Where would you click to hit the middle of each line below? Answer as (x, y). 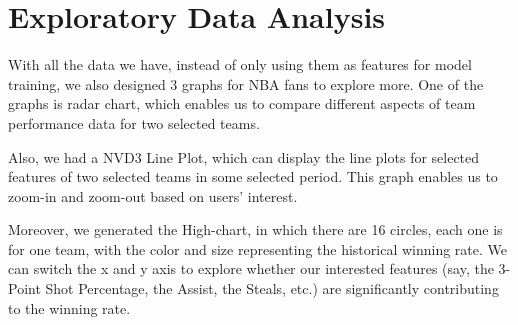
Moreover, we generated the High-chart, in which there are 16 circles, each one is (255, 229)
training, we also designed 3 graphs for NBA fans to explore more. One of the (246, 83)
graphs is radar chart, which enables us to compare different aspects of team (242, 103)
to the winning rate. (69, 307)
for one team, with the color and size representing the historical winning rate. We (258, 248)
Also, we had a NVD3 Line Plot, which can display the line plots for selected (244, 156)
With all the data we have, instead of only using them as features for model (240, 64)
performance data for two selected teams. (134, 122)
